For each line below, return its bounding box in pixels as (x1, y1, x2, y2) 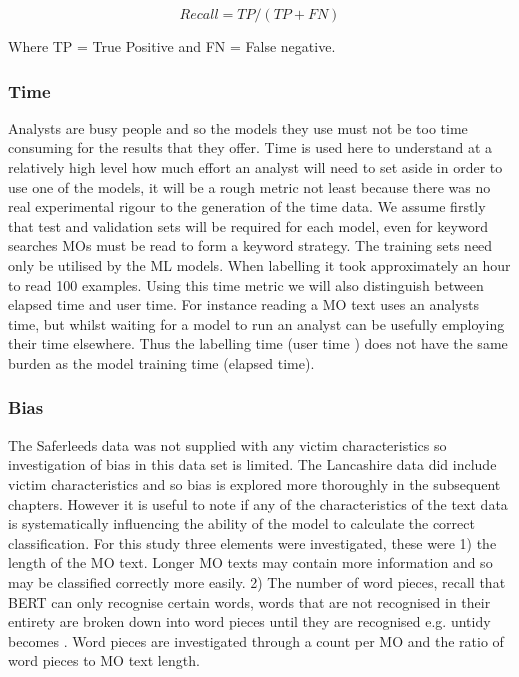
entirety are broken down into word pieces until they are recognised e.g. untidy (8, 611, 491, 632)
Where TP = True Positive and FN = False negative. (8, 36, 336, 56)
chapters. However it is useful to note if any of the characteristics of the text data (8, 493, 508, 514)
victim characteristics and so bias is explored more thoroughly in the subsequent (8, 473, 501, 494)
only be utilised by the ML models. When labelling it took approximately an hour (8, 254, 511, 275)
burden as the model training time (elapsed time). (8, 352, 315, 373)
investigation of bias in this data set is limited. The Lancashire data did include (8, 454, 497, 475)
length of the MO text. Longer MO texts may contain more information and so (8, 552, 493, 573)
